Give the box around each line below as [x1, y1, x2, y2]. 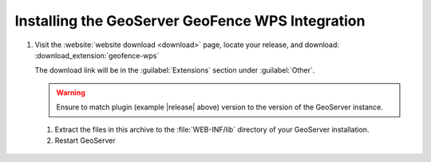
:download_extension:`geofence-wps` [34, 50, 160, 60]
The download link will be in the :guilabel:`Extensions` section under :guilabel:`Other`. [34, 65, 315, 75]
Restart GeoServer [54, 136, 116, 145]
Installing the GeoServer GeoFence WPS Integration [14, 12, 366, 30]
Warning [56, 88, 85, 97]
